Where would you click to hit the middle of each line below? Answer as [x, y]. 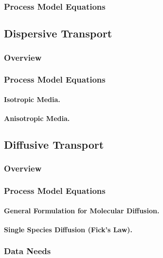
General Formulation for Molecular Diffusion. [82, 210]
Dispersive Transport [58, 33]
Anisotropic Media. [37, 118]
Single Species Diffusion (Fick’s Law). [68, 229]
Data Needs [27, 251]
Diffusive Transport [54, 145]
